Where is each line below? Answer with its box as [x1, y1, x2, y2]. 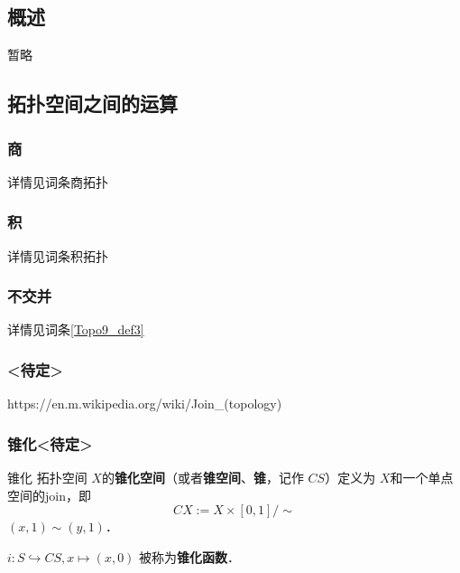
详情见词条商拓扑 [7, 172, 108, 191]
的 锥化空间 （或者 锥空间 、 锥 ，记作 [101, 468, 304, 487]
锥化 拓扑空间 [7, 468, 87, 487]
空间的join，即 [7, 485, 91, 504]
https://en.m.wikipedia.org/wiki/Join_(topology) [7, 394, 282, 413]
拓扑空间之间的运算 [7, 89, 178, 117]
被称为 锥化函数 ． [139, 547, 241, 566]
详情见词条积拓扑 [7, 246, 108, 265]
